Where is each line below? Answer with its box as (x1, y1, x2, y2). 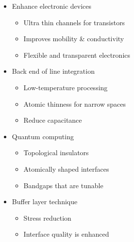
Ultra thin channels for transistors (23, 17, 125, 27)
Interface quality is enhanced (23, 229, 109, 239)
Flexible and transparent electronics (23, 49, 131, 60)
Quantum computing (12, 131, 74, 141)
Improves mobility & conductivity (23, 33, 124, 44)
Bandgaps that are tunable (23, 180, 103, 190)
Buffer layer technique (12, 196, 78, 207)
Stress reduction (23, 212, 71, 223)
